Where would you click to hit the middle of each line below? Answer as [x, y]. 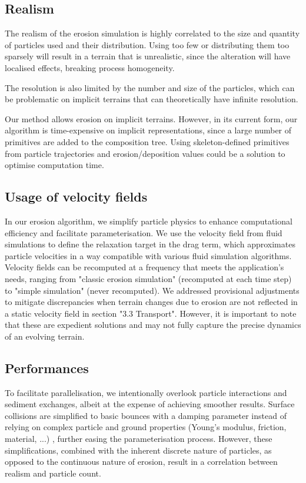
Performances [47, 368]
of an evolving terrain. [45, 336]
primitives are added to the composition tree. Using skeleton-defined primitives [147, 141]
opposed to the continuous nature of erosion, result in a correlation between [141, 462]
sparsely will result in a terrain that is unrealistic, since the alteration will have [148, 56]
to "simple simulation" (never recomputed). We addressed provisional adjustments [152, 290]
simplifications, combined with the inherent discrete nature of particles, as [138, 450]
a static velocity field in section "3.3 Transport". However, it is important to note [151, 313]
